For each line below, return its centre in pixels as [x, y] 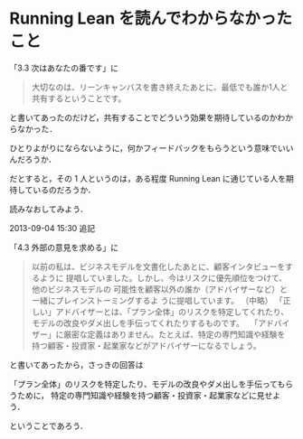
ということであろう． [49, 425]
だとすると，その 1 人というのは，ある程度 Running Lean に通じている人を [148, 178]
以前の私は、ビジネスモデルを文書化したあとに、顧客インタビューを [158, 266]
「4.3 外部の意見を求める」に [64, 247]
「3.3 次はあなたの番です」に [64, 68]
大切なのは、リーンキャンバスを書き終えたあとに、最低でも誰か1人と [160, 87]
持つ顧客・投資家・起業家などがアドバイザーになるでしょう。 [146, 345]
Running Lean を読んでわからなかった [151, 19]
